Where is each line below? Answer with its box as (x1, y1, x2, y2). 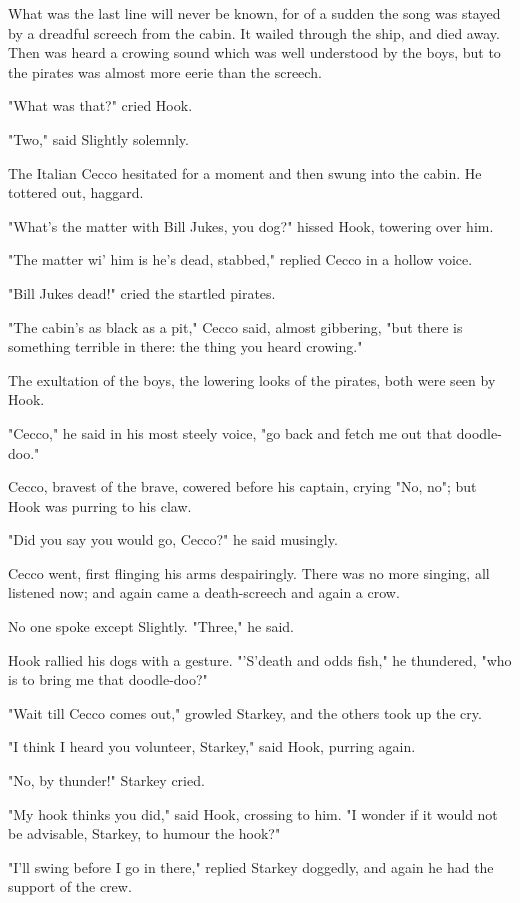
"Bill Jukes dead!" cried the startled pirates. (8, 282, 276, 303)
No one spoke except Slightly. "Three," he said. (8, 616, 294, 637)
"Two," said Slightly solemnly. (8, 128, 189, 149)
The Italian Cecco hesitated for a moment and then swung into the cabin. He (8, 162, 482, 183)
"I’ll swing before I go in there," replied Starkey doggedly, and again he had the (8, 856, 494, 877)
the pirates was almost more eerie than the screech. (8, 61, 322, 82)
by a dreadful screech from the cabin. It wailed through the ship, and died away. (8, 22, 500, 43)
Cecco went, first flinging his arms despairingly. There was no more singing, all (8, 562, 490, 583)
